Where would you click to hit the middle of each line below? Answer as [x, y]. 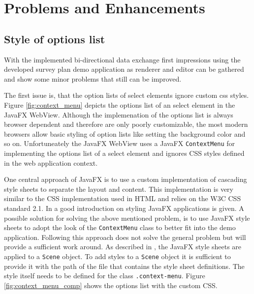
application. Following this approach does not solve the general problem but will [125, 237]
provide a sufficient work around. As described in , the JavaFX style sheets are [123, 247]
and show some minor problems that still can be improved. [93, 78]
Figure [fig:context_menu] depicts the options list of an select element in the [120, 104]
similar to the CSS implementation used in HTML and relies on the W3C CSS [123, 198]
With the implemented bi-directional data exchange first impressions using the [122, 59]
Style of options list [55, 39]
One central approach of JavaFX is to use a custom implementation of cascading [126, 179]
